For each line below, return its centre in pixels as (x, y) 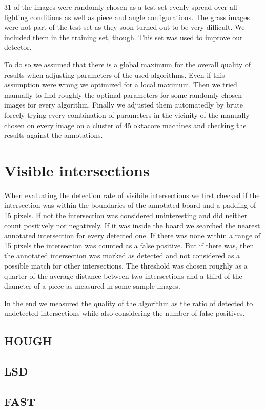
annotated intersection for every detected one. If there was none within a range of (132, 235)
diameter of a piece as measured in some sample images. (92, 286)
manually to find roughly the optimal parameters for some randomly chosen (123, 94)
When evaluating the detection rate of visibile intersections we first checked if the (132, 195)
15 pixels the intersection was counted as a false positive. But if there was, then (129, 245)
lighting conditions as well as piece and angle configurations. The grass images (127, 17)
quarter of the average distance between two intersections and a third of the (123, 275)
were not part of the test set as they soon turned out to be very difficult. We (125, 27)
